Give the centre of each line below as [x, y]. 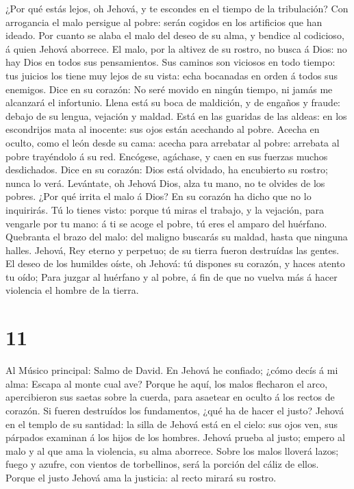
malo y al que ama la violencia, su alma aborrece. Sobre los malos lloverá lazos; [172, 450]
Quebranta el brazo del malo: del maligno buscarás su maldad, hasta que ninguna [177, 237]
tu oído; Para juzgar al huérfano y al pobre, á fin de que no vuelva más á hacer [172, 276]
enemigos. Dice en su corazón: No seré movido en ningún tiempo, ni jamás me [169, 89]
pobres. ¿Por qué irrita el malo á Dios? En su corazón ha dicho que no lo [159, 196]
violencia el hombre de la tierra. [72, 290]
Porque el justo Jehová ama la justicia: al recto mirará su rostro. [141, 477]
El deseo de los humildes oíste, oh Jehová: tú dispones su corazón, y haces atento [175, 263]
